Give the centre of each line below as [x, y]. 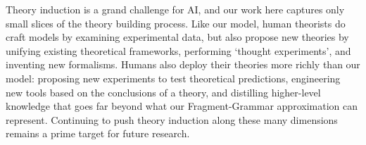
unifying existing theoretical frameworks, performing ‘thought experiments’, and [178, 50]
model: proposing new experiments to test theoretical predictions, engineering [173, 78]
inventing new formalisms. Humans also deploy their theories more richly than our [183, 64]
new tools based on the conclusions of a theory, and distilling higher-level [163, 92]
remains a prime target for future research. [98, 133]
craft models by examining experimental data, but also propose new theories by [177, 37]
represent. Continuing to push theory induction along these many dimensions [172, 119]
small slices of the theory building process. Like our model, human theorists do [176, 23]
